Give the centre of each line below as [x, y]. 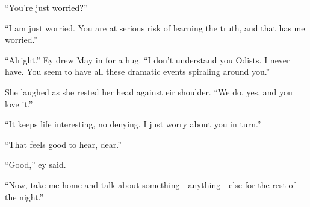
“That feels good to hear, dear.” [63, 144]
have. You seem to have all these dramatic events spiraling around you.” [138, 72]
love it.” [19, 104]
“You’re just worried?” [46, 7]
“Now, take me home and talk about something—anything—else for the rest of [150, 184]
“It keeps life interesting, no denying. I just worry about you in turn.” [133, 124]
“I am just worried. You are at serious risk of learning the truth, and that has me [155, 27]
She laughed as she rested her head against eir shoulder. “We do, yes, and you [149, 91]
